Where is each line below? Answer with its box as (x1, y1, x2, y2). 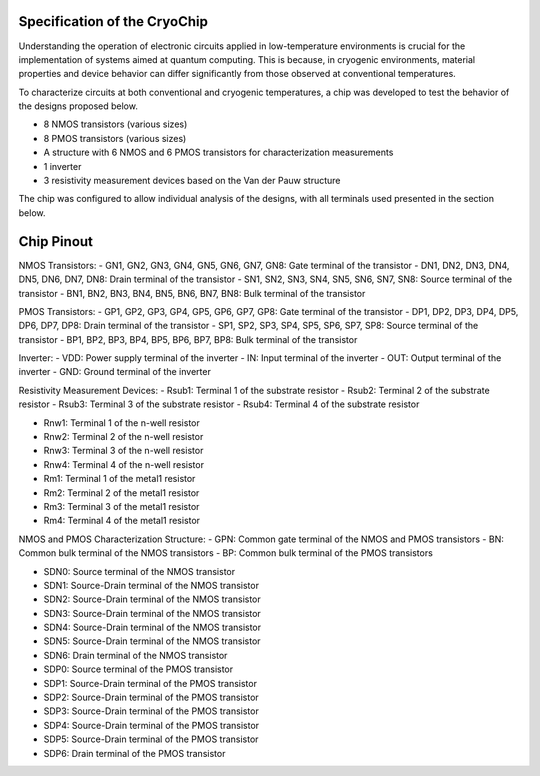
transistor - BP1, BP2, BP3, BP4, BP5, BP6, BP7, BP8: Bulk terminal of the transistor (18, 333, 358, 345)
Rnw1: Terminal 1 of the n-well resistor (43, 416, 200, 429)
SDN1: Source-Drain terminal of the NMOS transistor (43, 579, 260, 591)
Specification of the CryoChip (18, 13, 209, 30)
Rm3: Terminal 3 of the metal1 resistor (43, 500, 200, 512)
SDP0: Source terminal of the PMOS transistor (43, 663, 234, 675)
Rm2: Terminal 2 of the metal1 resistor (43, 486, 200, 499)
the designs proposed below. (18, 100, 139, 112)
